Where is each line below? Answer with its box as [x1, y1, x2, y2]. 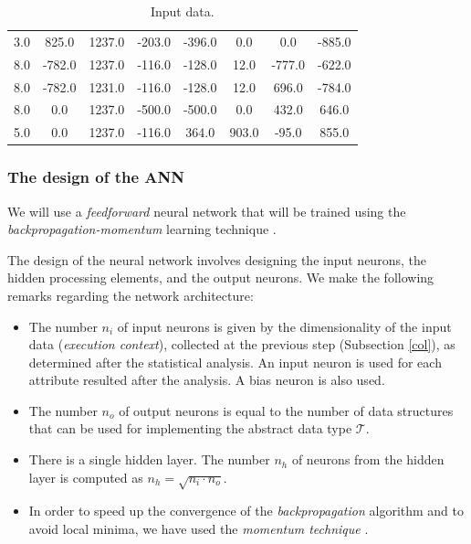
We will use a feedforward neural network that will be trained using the [7, 201, 406, 220]
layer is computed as [28, 467, 143, 486]
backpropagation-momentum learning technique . [7, 219, 277, 239]
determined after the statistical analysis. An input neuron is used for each [28, 352, 442, 371]
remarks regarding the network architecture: [7, 285, 254, 304]
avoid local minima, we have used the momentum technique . [28, 519, 369, 539]
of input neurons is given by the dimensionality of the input [117, 316, 452, 336]
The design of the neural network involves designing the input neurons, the [7, 250, 426, 269]
